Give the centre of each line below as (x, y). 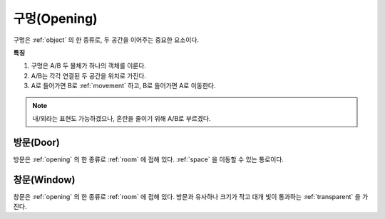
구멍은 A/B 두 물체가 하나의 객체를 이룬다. (88, 66)
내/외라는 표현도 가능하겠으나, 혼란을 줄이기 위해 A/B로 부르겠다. (122, 118)
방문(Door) (36, 142)
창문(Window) (44, 180)
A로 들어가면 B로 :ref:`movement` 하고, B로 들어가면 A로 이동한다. (123, 86)
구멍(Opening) (55, 18)
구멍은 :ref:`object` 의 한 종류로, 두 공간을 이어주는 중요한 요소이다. (106, 40)
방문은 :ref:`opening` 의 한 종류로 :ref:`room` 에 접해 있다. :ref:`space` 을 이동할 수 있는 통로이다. (149, 159)
